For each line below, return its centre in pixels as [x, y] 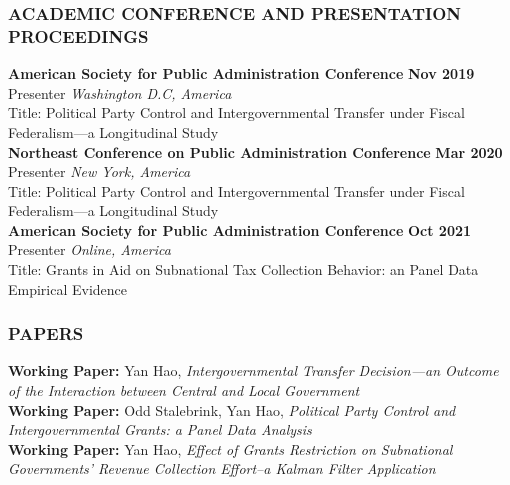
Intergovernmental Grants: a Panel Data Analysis [160, 429]
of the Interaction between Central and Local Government [184, 390]
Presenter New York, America [99, 171]
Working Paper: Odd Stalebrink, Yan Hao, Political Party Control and [232, 409]
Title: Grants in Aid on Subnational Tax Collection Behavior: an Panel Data [243, 269]
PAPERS [46, 333]
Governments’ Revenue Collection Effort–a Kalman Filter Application [222, 468]
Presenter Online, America [89, 249]
